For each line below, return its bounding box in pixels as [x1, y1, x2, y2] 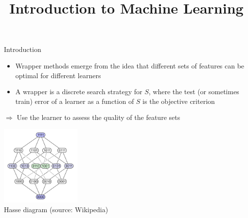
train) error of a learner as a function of [15, 96, 134, 106]
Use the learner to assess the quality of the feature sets [17, 112, 180, 122]
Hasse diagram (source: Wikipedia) [4, 204, 108, 214]
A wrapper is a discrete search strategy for [15, 86, 142, 97]
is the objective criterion [142, 96, 215, 106]
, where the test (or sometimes [148, 86, 239, 97]
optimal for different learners [15, 70, 101, 80]
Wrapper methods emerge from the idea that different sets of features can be [15, 60, 245, 70]
